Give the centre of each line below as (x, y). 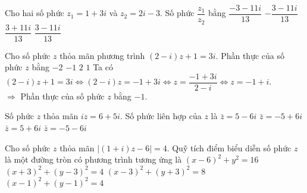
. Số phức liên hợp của (161, 116)
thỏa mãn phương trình (102, 55)
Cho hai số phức (35, 13)
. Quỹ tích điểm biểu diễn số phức (229, 147)
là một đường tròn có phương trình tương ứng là (93, 159)
